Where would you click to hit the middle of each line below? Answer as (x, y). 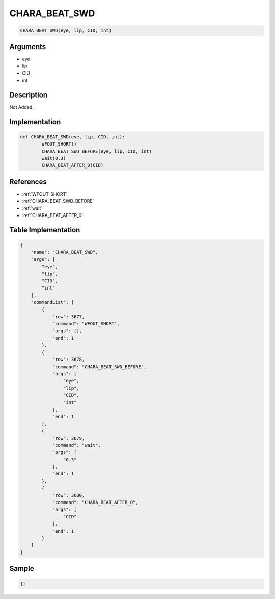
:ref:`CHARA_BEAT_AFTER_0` (53, 215)
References (28, 182)
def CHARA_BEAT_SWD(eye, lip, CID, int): (73, 137)
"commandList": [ (52, 302)
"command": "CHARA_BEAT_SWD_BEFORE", (99, 367)
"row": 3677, (68, 316)
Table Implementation (45, 230)
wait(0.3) (54, 158)
